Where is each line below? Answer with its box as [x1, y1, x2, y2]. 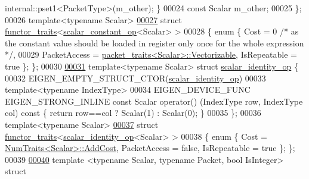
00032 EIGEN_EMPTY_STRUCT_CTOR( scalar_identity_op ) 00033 [5, 71, 266, 84]
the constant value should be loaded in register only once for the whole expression [5, 36, 304, 49]
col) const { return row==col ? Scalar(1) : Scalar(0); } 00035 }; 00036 [5, 106, 261, 119]
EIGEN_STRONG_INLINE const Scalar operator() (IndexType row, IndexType [5, 95, 303, 107]
